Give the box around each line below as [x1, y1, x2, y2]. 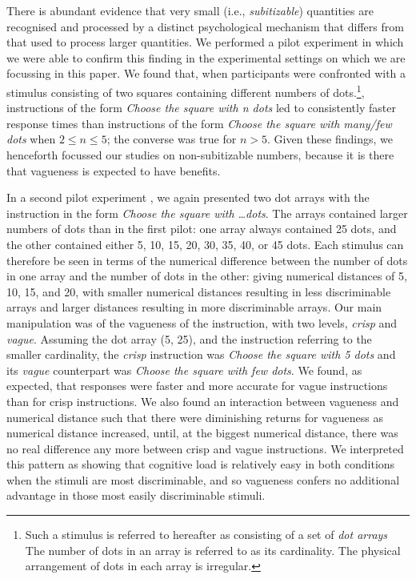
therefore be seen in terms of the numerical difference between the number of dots [6, 251, 408, 268]
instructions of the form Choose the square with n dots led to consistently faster [6, 99, 396, 116]
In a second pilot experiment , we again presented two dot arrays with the [6, 189, 370, 206]
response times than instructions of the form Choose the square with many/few [6, 115, 392, 131]
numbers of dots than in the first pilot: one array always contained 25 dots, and [6, 220, 397, 237]
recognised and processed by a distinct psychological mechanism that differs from [6, 18, 404, 34]
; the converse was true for [106, 131, 237, 147]
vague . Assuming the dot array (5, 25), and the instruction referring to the [6, 330, 372, 347]
